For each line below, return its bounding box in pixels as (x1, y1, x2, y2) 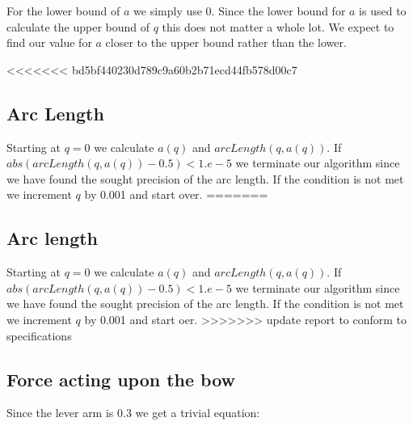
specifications (6, 327, 72, 344)
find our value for (6, 34, 92, 51)
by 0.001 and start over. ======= (84, 186, 268, 203)
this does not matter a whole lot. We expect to (162, 18, 394, 35)
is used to (359, 2, 407, 19)
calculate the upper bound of (6, 18, 150, 35)
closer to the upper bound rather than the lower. (105, 34, 347, 51)
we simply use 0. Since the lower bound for (133, 2, 346, 19)
